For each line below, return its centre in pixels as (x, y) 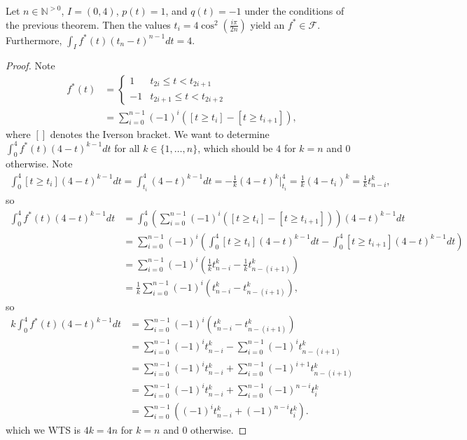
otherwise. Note (39, 164)
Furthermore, (34, 40)
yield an (267, 24)
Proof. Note (30, 66)
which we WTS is (43, 430)
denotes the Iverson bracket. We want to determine (160, 133)
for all (127, 147)
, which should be (235, 147)
